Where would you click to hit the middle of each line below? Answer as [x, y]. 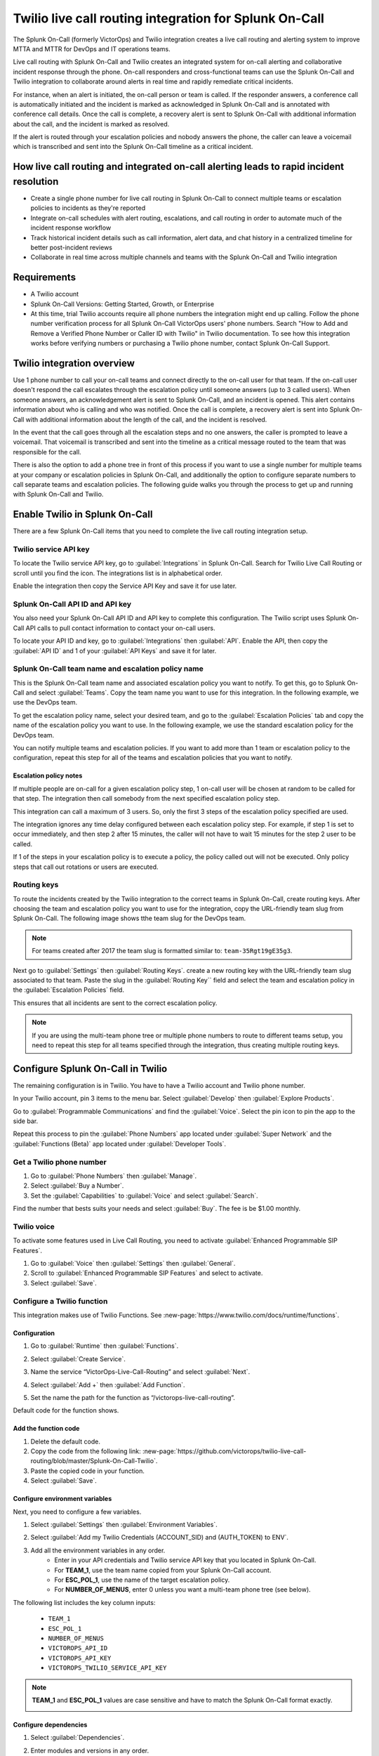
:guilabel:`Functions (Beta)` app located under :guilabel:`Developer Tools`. [120, 1144]
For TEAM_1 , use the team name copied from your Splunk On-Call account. [163, 1570]
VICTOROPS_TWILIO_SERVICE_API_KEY [107, 1668]
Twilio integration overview [74, 363]
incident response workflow [71, 228]
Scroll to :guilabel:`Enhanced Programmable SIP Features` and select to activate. [147, 1273]
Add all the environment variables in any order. [98, 1550]
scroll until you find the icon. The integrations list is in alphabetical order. [118, 573]
